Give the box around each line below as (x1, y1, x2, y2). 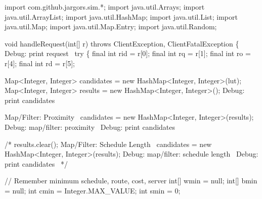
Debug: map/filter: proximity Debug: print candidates (5, 121, 176, 132)
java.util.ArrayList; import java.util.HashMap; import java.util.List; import (5, 11, 238, 22)
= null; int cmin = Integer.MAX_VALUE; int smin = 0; (5, 185, 181, 195)
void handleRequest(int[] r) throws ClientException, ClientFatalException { (5, 38, 239, 48)
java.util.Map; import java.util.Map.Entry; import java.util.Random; (5, 21, 217, 32)
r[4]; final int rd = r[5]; (5, 58, 75, 68)
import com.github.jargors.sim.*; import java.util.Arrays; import (5, 2, 205, 12)
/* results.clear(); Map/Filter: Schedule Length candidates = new (5, 138, 212, 149)
